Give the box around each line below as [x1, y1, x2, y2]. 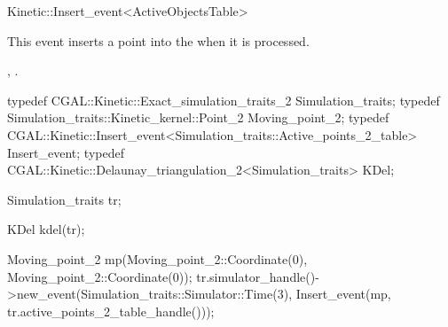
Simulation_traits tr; [7, 190, 122, 208]
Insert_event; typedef [7, 143, 124, 161]
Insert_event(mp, [295, 284, 391, 303]
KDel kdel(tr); [7, 220, 85, 238]
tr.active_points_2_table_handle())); [7, 301, 215, 320]
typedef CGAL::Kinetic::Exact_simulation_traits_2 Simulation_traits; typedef [7, 90, 440, 109]
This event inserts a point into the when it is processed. [7, 31, 310, 50]
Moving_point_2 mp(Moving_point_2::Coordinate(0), [7, 249, 308, 268]
